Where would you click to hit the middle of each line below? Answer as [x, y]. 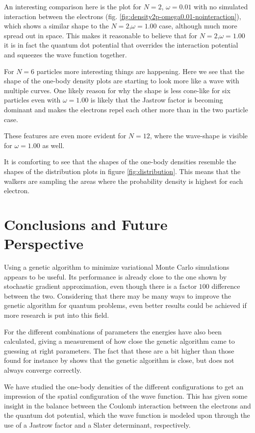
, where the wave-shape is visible [199, 136]
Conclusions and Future [86, 224]
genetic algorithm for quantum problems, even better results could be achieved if [125, 305]
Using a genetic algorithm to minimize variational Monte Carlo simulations [117, 267]
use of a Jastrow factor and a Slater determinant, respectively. [97, 424]
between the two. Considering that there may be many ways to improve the [117, 295]
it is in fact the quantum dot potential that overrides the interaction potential [121, 45]
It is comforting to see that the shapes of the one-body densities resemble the [120, 162]
